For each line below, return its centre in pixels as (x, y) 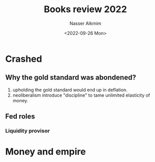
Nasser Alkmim (85, 23)
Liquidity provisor (27, 131)
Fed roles (20, 117)
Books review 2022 (85, 9)
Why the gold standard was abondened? (71, 78)
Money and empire (46, 152)
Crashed (24, 59)
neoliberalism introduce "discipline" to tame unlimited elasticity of (81, 95)
